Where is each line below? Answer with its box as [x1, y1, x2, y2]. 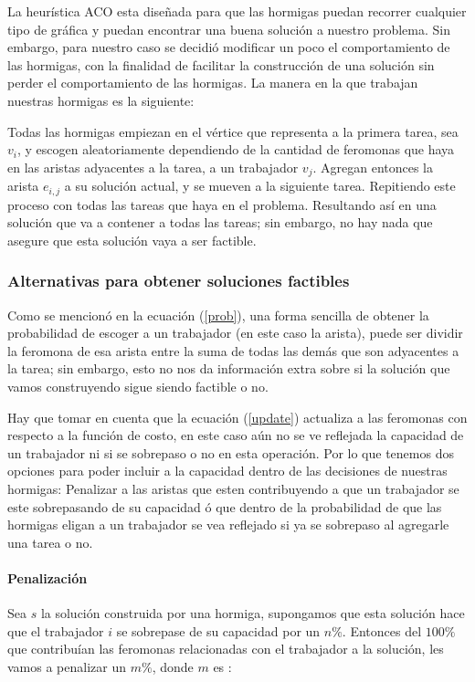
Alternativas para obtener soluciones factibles [7, 269, 350, 292]
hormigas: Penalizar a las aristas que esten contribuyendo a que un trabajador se [7, 479, 459, 498]
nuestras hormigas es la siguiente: [7, 90, 195, 110]
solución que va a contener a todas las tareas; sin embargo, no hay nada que [7, 213, 433, 232]
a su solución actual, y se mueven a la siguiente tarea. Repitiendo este [64, 176, 456, 195]
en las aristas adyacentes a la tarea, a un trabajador [7, 157, 299, 176]
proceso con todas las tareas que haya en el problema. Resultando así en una [7, 194, 437, 214]
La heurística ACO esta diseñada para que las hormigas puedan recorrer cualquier [7, 2, 467, 20]
